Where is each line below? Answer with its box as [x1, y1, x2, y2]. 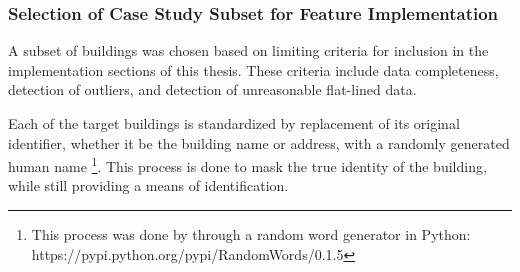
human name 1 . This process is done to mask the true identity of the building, [8, 153, 487, 176]
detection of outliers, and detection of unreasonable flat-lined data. [8, 79, 417, 100]
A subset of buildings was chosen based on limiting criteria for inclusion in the [8, 40, 489, 61]
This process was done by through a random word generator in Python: [31, 224, 471, 245]
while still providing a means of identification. [8, 175, 289, 196]
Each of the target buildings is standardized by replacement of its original [8, 113, 460, 133]
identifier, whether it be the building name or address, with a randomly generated [8, 132, 510, 153]
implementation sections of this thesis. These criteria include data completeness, [8, 59, 499, 80]
